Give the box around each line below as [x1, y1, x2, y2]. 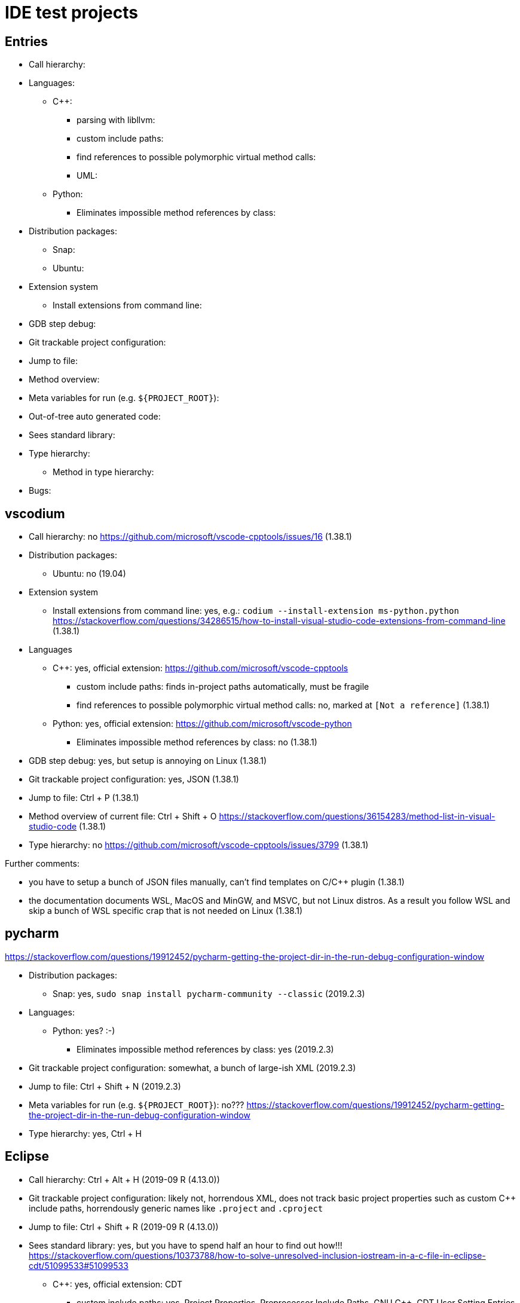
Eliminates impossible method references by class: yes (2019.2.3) [77, 1044, 334, 1054]
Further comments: [5, 858, 80, 869]
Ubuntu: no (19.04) [53, 568, 126, 579]
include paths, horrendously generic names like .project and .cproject [29, 1203, 323, 1213]
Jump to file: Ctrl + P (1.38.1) [29, 793, 139, 803]
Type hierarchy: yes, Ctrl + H [29, 1128, 142, 1139]
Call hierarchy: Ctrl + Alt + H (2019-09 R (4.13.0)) [29, 1174, 220, 1185]
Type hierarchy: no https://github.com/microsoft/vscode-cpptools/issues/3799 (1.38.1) [29, 840, 369, 851]
